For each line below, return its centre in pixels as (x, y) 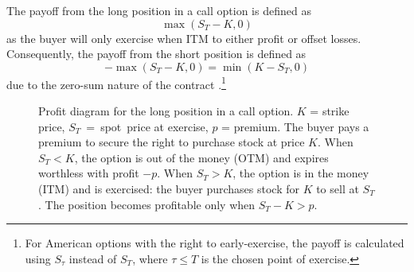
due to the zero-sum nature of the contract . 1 (116, 83)
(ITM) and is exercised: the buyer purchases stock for (169, 188)
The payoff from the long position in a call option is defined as (159, 10)
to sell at (338, 188)
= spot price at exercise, (147, 126)
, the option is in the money (301, 173)
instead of (93, 258)
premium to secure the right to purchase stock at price (172, 142)
